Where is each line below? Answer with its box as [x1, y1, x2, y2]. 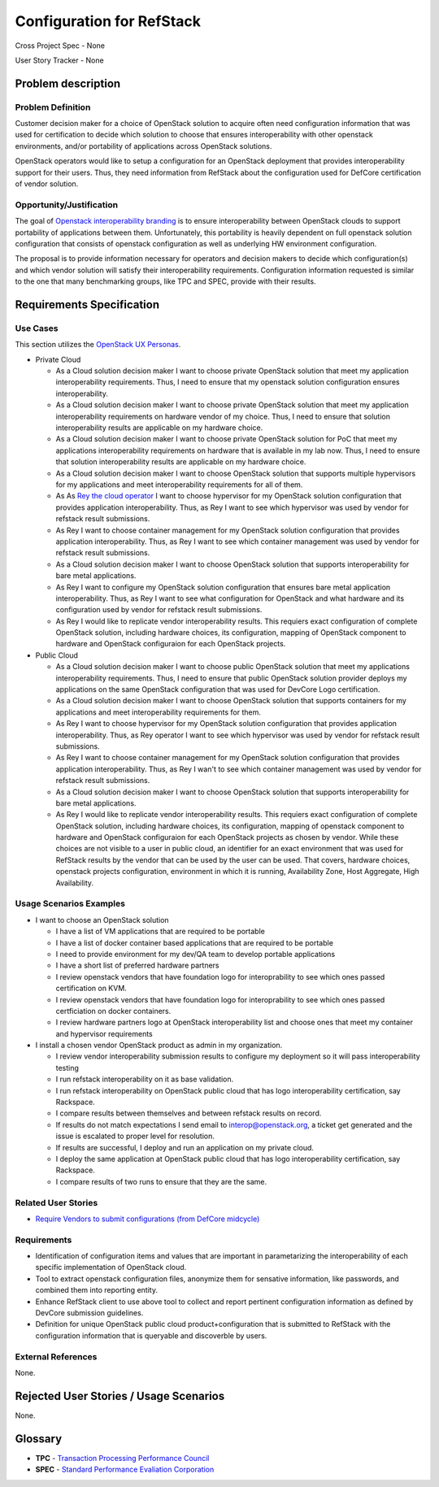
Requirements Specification [15, 298, 160, 311]
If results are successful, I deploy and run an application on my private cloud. [55, 1142, 315, 1152]
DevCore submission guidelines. [35, 1308, 144, 1318]
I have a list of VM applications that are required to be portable [55, 927, 266, 937]
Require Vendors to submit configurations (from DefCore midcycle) [35, 1214, 260, 1224]
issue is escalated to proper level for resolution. [55, 1131, 215, 1141]
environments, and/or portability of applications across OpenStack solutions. [15, 141, 272, 150]
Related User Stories [15, 1197, 98, 1208]
